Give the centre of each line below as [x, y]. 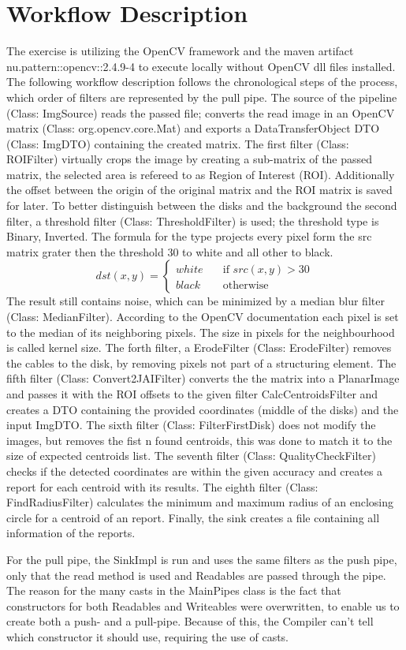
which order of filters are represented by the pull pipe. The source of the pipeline [202, 97]
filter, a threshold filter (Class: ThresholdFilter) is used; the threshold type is [193, 220]
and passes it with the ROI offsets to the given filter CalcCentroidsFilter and [192, 394]
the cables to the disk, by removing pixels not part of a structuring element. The [201, 362]
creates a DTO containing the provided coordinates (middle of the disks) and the [203, 409]
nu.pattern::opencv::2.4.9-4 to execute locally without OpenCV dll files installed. [201, 66]
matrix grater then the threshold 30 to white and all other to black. [170, 251]
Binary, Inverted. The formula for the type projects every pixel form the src [189, 236]
